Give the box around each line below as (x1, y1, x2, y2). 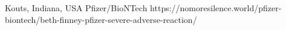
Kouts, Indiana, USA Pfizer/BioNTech (5, 2, 148, 14)
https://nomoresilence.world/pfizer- (150, 2, 282, 14)
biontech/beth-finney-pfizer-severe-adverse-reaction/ (5, 13, 197, 25)
